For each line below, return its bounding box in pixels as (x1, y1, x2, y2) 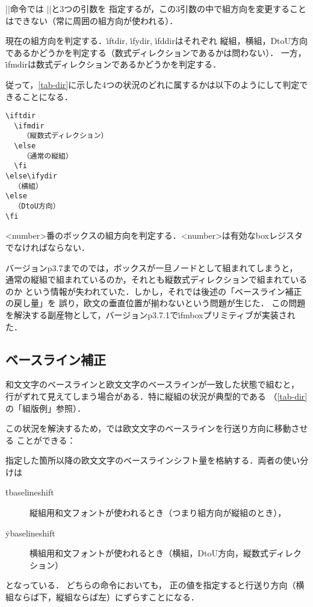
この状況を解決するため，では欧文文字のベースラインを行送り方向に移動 (5, 422, 291, 435)
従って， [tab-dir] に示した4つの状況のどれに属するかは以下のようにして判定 (5, 78, 300, 90)
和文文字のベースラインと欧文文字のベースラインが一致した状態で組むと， (5, 378, 300, 391)
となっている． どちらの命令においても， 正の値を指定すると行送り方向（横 (5, 579, 305, 591)
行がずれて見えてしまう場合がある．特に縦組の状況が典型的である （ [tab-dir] (5, 389, 308, 402)
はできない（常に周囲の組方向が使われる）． (5, 14, 178, 27)
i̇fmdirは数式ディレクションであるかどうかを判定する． (5, 58, 221, 71)
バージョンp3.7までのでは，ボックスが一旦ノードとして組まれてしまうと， (5, 261, 298, 274)
